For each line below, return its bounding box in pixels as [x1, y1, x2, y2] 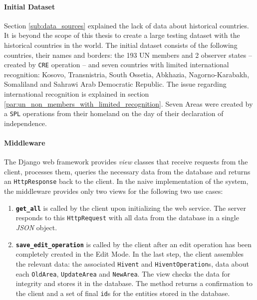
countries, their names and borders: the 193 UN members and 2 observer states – [4, 49, 252, 60]
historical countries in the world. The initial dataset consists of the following [4, 39, 238, 50]
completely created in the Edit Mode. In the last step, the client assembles [15, 249, 244, 259]
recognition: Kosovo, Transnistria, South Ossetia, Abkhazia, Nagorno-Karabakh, [4, 69, 250, 79]
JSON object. [15, 222, 57, 232]
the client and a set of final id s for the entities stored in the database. [15, 288, 230, 298]
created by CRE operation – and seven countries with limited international [4, 59, 229, 70]
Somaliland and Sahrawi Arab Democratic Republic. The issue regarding [4, 79, 227, 89]
